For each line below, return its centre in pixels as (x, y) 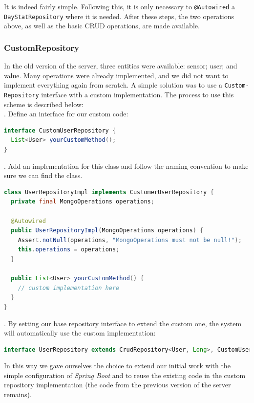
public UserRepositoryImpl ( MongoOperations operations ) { (107, 231)
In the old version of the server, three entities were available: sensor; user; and (121, 66)
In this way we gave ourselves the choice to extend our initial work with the (117, 366)
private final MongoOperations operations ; (83, 202)
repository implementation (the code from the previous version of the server (117, 385)
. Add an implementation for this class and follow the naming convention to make (126, 166)
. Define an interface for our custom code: (66, 114)
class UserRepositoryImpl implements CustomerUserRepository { (109, 192)
